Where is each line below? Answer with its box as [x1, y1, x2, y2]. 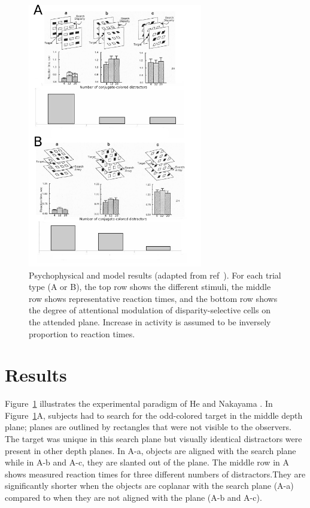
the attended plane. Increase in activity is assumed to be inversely [29, 315, 271, 328]
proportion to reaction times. [29, 327, 135, 340]
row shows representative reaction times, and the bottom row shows [29, 292, 278, 304]
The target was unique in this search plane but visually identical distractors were [5, 433, 302, 445]
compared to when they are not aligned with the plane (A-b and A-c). [5, 491, 262, 504]
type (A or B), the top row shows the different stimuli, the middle [29, 280, 271, 293]
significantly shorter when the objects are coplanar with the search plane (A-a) [5, 479, 294, 492]
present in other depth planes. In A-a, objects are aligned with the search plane [5, 444, 296, 456]
